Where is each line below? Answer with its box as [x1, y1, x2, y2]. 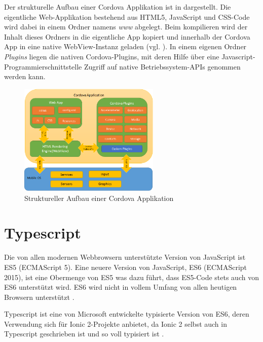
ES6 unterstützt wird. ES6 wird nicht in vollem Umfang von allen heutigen [4, 282, 237, 292]
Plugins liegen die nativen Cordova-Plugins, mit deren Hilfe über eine [4, 51, 219, 61]
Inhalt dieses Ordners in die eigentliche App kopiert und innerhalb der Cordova [4, 31, 250, 42]
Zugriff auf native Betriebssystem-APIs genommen [84, 61, 241, 72]
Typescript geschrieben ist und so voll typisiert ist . [4, 328, 164, 339]
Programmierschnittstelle [4, 61, 82, 72]
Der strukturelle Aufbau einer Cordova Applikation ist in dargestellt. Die [4, 2, 231, 12]
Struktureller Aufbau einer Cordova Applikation [24, 192, 174, 203]
